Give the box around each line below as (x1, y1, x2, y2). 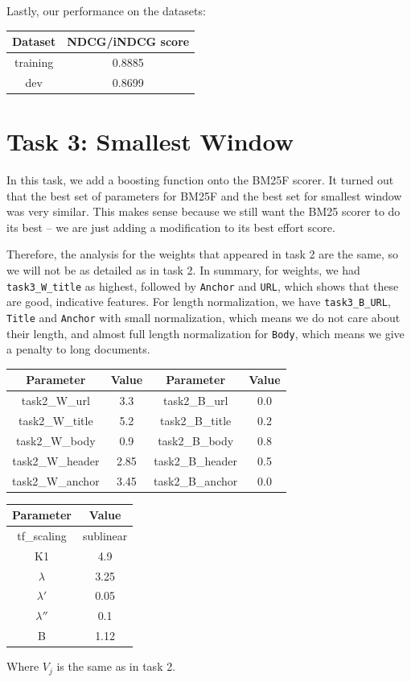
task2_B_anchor (154, 472, 238, 489)
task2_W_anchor (12, 472, 100, 489)
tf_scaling (17, 527, 67, 544)
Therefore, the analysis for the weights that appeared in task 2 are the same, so (6, 246, 399, 262)
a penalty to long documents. (6, 341, 150, 358)
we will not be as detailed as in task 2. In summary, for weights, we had (6, 261, 360, 278)
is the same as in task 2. (56, 658, 176, 675)
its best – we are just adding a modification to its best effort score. (6, 218, 335, 235)
